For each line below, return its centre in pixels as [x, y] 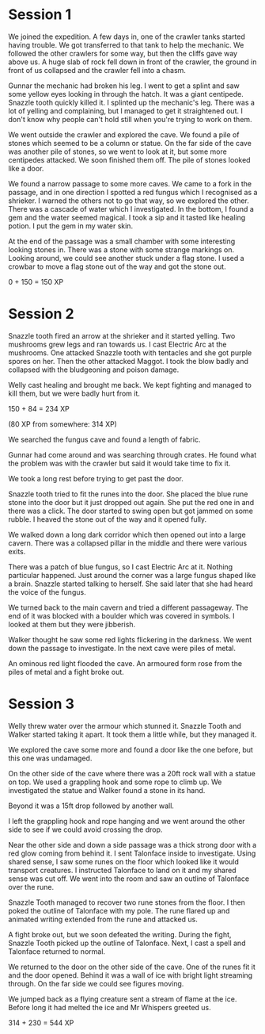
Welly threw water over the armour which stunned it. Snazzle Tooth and [125, 726]
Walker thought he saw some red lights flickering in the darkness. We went [130, 639]
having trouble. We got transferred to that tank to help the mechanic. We [126, 44]
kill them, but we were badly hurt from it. [74, 393]
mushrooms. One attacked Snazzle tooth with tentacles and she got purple [130, 352]
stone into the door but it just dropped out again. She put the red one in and [131, 502]
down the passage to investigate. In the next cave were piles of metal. [122, 648]
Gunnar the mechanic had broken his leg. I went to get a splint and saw [124, 86]
